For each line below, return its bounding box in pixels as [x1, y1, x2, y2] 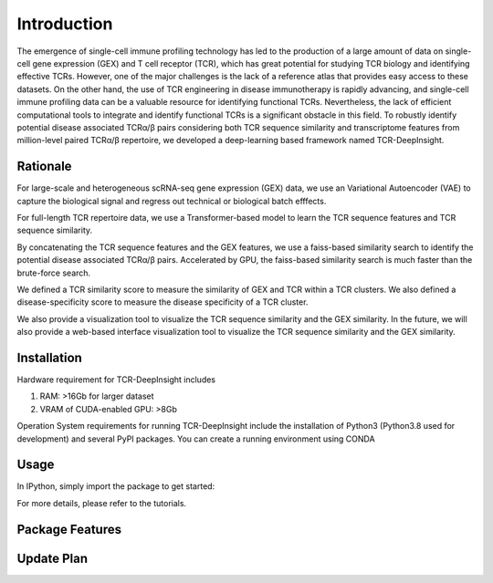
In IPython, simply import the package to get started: [16, 481, 215, 492]
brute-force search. [16, 267, 91, 278]
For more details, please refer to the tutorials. [16, 497, 187, 508]
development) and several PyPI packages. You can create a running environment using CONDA [16, 433, 375, 444]
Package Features [16, 521, 122, 537]
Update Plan [16, 550, 89, 566]
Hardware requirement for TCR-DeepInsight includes [16, 374, 216, 385]
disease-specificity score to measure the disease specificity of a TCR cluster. [16, 297, 309, 307]
